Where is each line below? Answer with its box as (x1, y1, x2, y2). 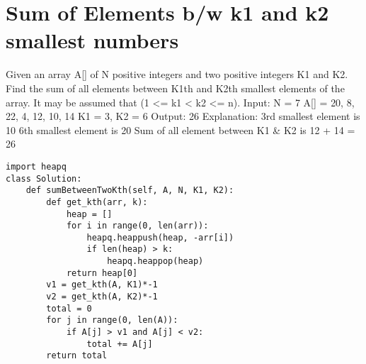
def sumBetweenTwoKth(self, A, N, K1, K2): (25, 185, 234, 196)
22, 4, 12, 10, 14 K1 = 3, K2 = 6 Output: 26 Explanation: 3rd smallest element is (6, 109, 360, 123)
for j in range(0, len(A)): (46, 315, 178, 326)
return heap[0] (66, 268, 138, 278)
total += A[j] (86, 338, 153, 349)
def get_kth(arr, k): (46, 197, 148, 207)
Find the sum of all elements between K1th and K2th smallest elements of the (6, 80, 345, 95)
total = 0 (46, 303, 92, 314)
